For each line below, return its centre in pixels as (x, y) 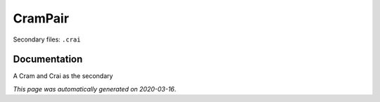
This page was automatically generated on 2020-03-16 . (95, 89)
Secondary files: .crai (47, 39)
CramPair (41, 18)
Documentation (48, 59)
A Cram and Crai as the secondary (63, 76)
